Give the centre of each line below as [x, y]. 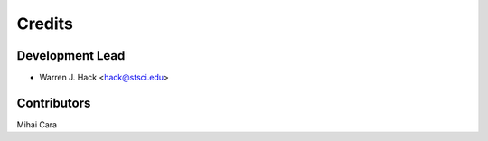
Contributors [54, 103]
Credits [45, 23]
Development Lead [71, 56]
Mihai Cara [37, 124]
